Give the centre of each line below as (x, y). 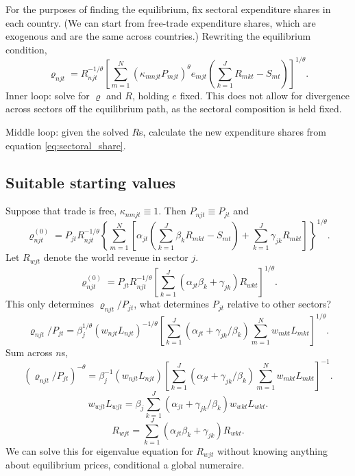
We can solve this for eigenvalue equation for (99, 451)
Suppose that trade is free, (61, 211)
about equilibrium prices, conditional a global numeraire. (125, 465)
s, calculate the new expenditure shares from (233, 132)
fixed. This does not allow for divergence (265, 95)
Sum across (29, 352)
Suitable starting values (90, 182)
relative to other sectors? (279, 304)
